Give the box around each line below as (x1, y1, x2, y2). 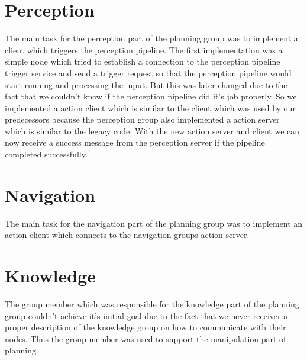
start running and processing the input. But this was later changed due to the (5, 78, 287, 91)
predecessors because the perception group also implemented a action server (5, 113, 280, 126)
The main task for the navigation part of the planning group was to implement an (5, 217, 303, 229)
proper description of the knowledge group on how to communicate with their (5, 321, 286, 333)
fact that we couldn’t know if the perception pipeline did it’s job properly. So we (5, 90, 297, 102)
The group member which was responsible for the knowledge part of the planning (5, 298, 299, 310)
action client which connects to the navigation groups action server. (5, 229, 250, 241)
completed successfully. (5, 148, 88, 160)
